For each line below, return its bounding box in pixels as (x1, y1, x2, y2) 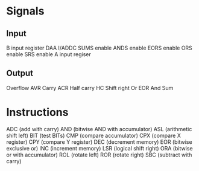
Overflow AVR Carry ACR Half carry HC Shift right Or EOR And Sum (6, 84, 174, 91)
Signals (6, 4, 45, 18)
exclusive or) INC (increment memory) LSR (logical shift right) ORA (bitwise (6, 144, 193, 152)
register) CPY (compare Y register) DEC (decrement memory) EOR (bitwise (6, 138, 192, 146)
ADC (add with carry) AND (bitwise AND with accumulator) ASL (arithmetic (6, 125, 192, 132)
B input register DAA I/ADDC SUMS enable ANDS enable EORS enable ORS (6, 44, 193, 51)
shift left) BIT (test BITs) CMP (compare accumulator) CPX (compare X (6, 132, 181, 139)
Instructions (6, 106, 69, 119)
